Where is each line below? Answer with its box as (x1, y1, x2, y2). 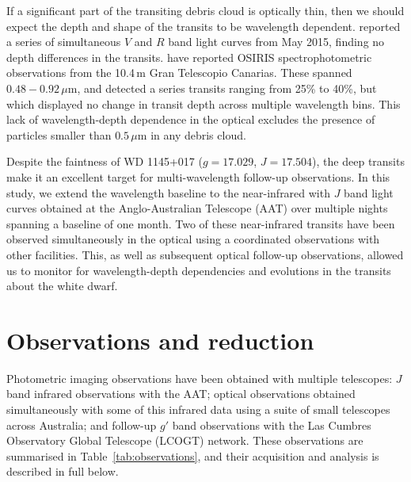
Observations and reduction (6, 323, 314, 356)
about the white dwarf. (6, 277, 118, 294)
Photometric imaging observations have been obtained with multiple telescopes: (6, 369, 393, 386)
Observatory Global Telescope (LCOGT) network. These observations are (6, 432, 363, 449)
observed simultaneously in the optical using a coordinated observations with (6, 231, 380, 247)
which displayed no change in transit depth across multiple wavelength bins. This (6, 95, 401, 112)
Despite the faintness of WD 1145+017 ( (6, 153, 203, 170)
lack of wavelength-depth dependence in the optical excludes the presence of (6, 111, 375, 128)
